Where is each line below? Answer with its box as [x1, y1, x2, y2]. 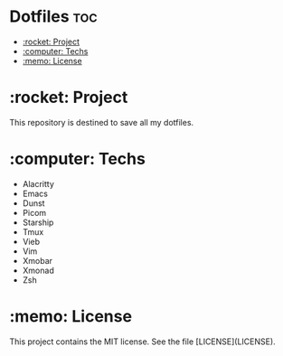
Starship [22, 217, 54, 228]
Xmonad [22, 265, 54, 276]
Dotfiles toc [9, 6, 98, 27]
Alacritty [22, 178, 54, 189]
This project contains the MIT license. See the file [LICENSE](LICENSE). [9, 336, 276, 347]
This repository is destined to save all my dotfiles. [9, 117, 194, 127]
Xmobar [22, 255, 52, 266]
